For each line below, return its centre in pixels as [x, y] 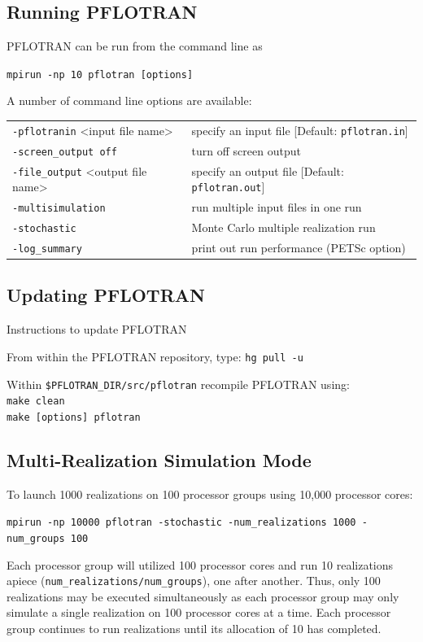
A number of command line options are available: [129, 100]
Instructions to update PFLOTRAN [97, 329]
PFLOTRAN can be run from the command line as [135, 46]
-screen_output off [65, 152]
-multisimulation [59, 209]
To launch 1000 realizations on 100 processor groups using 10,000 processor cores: [210, 494]
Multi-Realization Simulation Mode [159, 459]
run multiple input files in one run [277, 207]
